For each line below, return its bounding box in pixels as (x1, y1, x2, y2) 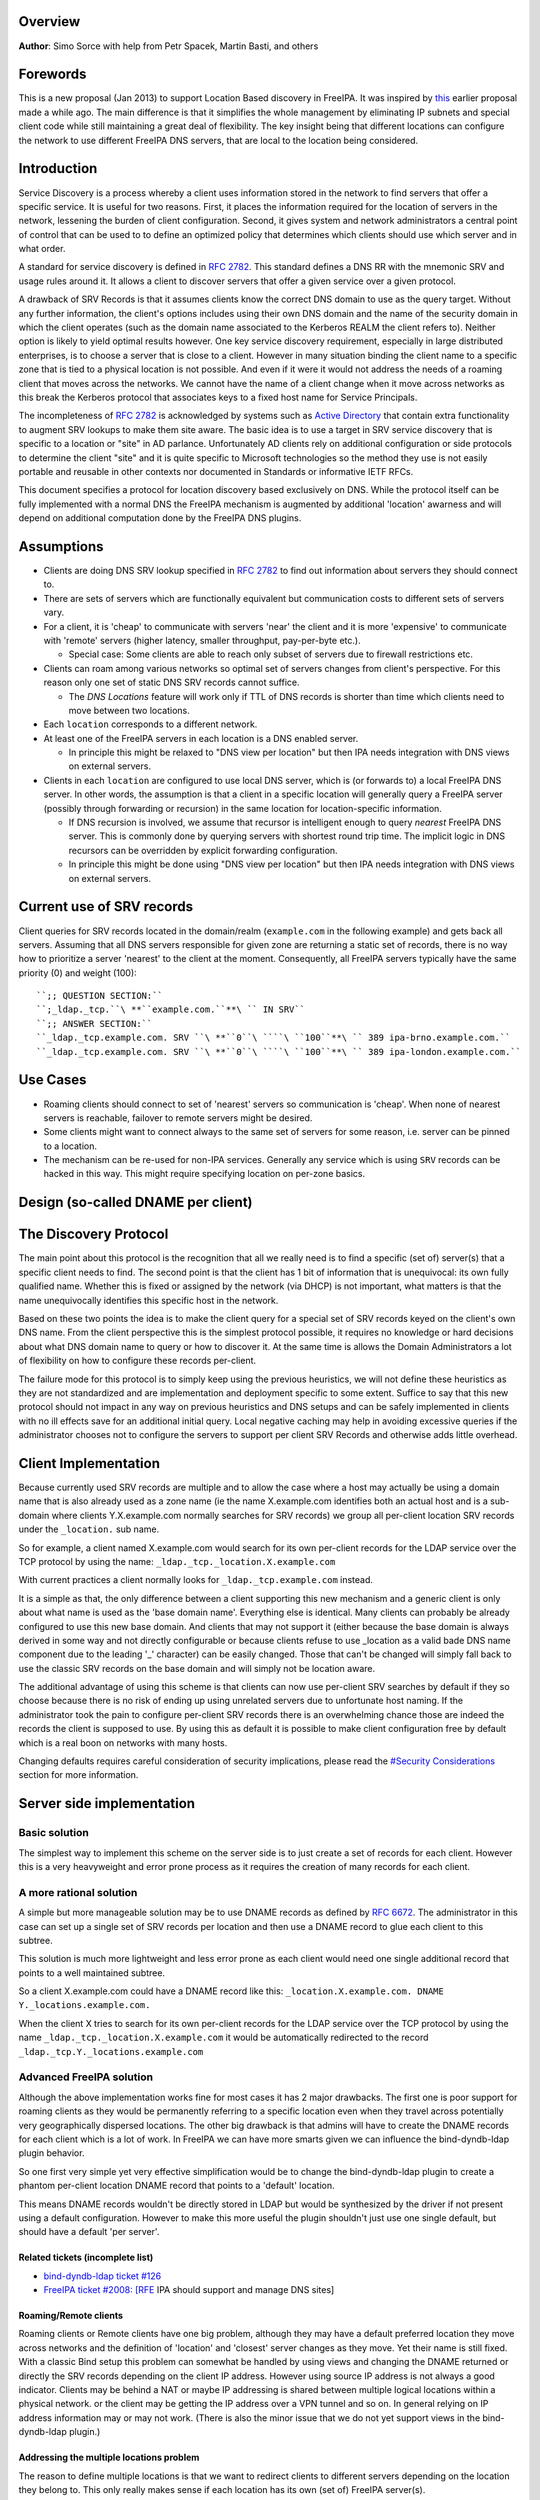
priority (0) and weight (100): (18, 966, 137, 979)
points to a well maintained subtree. (18, 1966, 165, 1979)
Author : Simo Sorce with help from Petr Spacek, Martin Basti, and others (18, 40, 319, 52)
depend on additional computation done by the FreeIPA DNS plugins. (18, 512, 302, 524)
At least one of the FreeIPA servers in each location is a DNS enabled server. (43, 732, 359, 744)
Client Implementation (18, 1455, 160, 1472)
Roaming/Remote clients (18, 2310, 124, 2322)
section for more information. (18, 1769, 139, 1781)
